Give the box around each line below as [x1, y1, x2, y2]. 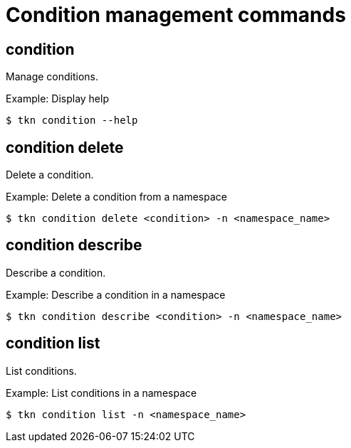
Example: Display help [6, 92, 109, 105]
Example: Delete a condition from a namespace [6, 191, 227, 203]
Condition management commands [6, 3, 346, 27]
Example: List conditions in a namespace [6, 386, 197, 399]
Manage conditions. [6, 70, 99, 83]
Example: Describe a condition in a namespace [6, 288, 226, 301]
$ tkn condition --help [6, 114, 138, 127]
